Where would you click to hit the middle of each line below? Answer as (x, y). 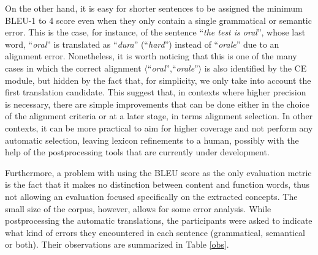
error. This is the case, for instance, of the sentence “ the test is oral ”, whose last (155, 32)
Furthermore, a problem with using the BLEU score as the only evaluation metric (158, 172)
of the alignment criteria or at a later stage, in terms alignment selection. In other (159, 116)
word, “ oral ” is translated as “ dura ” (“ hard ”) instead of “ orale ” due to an (142, 44)
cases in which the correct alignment (73, 68)
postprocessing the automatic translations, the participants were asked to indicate (159, 220)
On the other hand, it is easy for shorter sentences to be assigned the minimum (154, 8)
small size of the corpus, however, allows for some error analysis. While (138, 208)
